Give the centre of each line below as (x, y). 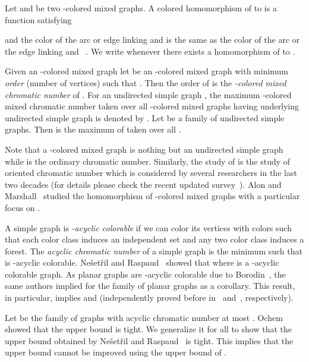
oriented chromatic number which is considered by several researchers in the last (151, 173)
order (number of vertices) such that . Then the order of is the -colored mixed (146, 82)
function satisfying (38, 19)
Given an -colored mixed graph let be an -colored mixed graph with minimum (147, 71)
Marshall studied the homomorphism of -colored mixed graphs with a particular (152, 196)
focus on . (23, 207)
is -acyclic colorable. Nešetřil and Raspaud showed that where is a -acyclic (142, 262)
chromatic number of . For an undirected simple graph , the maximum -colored (148, 94)
